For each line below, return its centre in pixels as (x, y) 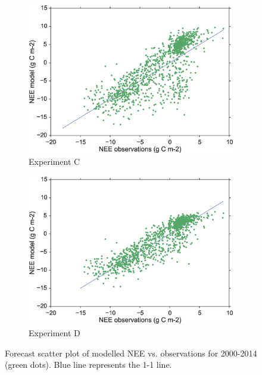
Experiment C (54, 162)
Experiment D (54, 332)
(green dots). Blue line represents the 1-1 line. (88, 365)
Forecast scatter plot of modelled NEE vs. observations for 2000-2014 (131, 353)
